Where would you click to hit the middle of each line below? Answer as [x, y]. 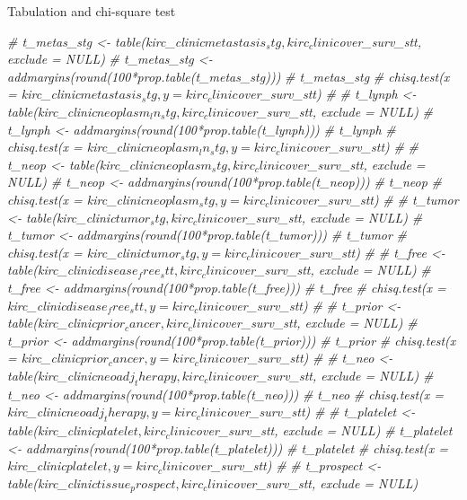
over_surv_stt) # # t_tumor [377, 199]
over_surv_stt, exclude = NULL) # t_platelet [324, 430]
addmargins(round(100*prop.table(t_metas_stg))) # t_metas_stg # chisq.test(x [229, 76]
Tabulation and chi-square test [92, 11]
